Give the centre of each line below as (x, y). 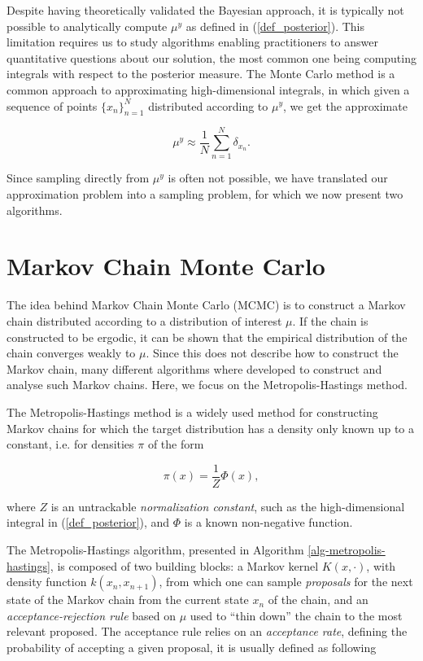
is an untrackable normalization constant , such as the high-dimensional (228, 506)
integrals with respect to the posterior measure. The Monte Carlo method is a (201, 74)
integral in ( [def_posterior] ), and (88, 522)
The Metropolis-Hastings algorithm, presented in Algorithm (155, 549)
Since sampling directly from (78, 178)
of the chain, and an (318, 600)
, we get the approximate (345, 105)
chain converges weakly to (71, 353)
